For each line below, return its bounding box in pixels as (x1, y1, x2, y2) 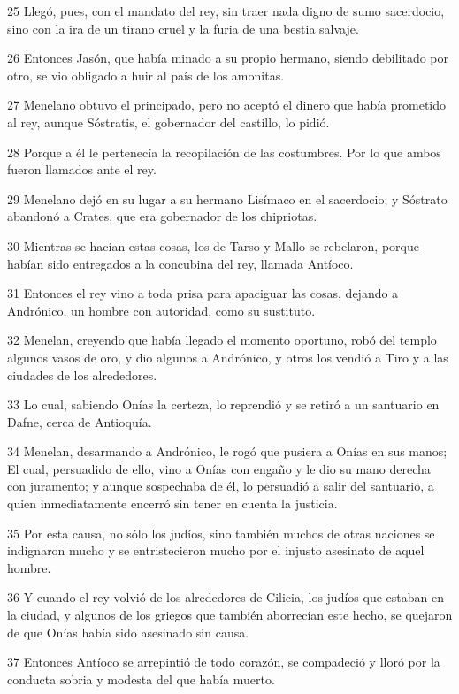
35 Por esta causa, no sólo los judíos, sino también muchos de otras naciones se (7, 523, 435, 542)
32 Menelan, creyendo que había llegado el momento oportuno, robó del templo (7, 331, 437, 349)
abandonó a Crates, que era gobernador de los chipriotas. (7, 207, 317, 225)
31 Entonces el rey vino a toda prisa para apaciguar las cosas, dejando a (7, 284, 399, 302)
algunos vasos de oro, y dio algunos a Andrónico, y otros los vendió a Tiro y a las (7, 347, 448, 366)
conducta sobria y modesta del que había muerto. (7, 669, 275, 688)
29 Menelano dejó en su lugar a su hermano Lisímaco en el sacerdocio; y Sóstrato (7, 189, 448, 208)
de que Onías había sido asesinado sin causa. (7, 622, 249, 641)
